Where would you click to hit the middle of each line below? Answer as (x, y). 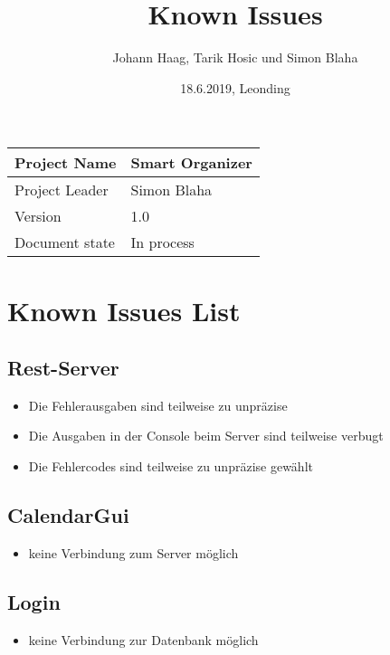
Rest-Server (63, 368)
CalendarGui (68, 515)
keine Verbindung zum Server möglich (133, 552)
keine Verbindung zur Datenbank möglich (143, 639)
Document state (65, 242)
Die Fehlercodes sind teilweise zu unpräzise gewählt (171, 466)
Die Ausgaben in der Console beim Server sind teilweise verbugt (206, 436)
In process (162, 242)
